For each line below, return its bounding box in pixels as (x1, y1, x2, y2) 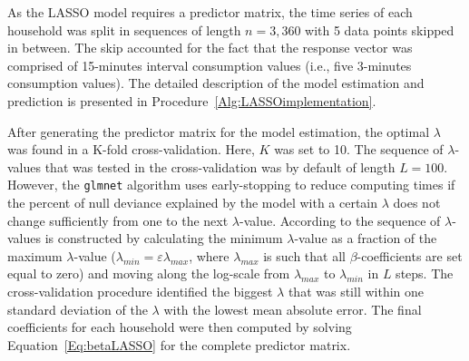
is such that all (263, 246, 346, 265)
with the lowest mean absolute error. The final (163, 299, 422, 318)
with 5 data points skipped (305, 20, 454, 39)
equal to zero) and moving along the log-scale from (7, 264, 290, 283)
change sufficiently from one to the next (7, 210, 229, 229)
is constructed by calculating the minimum (44, 229, 283, 248)
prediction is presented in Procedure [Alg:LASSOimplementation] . (7, 91, 376, 110)
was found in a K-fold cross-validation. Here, (7, 140, 255, 159)
